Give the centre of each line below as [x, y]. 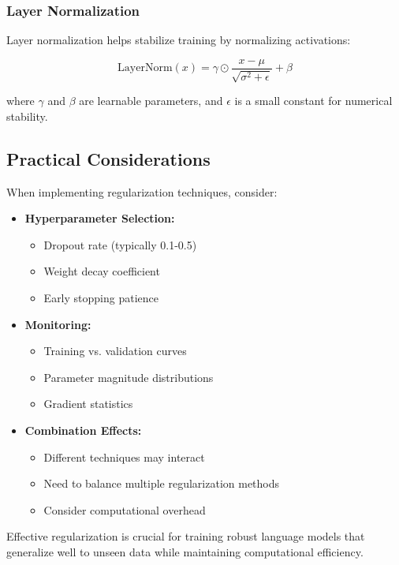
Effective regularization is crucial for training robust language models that [186, 536]
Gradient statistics [88, 404]
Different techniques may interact [124, 456]
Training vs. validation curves [115, 351]
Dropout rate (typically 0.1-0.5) [120, 244]
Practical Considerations [108, 158]
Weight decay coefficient [102, 271]
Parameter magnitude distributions [129, 377]
